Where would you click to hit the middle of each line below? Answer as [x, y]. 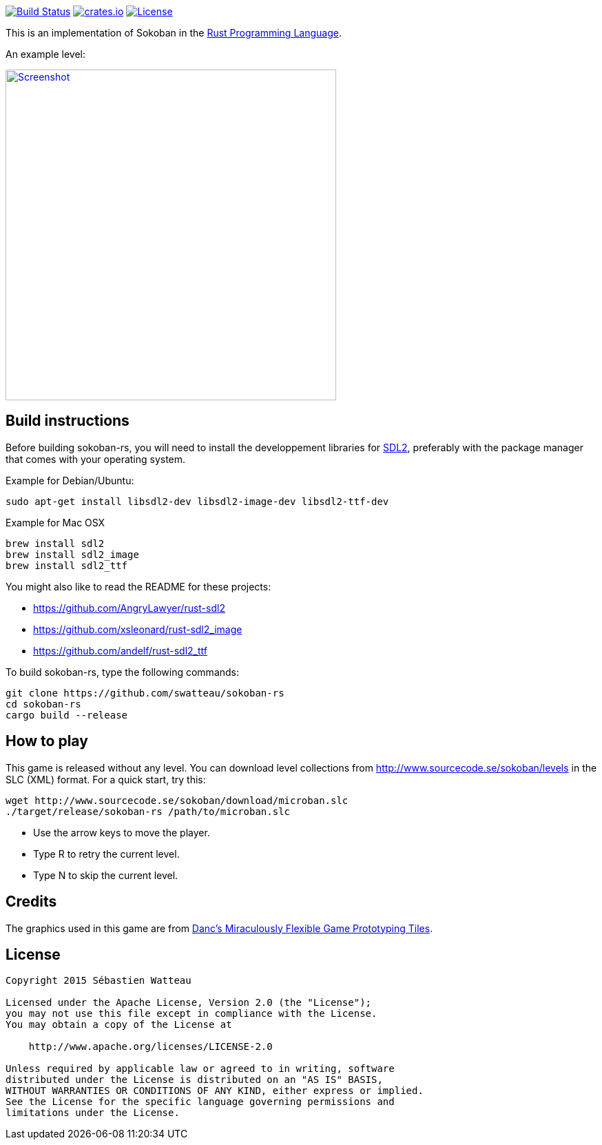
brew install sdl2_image [72, 554]
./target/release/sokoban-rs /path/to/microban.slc [148, 811]
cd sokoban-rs [43, 704]
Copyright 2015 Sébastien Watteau [98, 981]
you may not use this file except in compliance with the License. [191, 1014]
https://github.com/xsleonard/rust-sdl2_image [138, 629]
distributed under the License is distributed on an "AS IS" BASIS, [194, 1080]
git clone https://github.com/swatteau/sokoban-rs [145, 693]
